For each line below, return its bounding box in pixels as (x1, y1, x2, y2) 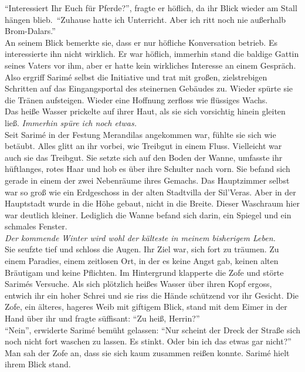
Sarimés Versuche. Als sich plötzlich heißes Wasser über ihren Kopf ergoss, (5, 278, 272, 290)
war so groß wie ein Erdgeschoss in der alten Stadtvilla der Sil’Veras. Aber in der (5, 185, 296, 198)
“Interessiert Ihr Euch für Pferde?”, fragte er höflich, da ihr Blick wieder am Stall (5, 2, 297, 13)
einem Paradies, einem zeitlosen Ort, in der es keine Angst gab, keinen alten (5, 255, 279, 267)
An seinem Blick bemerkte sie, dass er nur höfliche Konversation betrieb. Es (5, 36, 277, 48)
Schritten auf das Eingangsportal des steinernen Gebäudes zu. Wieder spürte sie (5, 82, 293, 94)
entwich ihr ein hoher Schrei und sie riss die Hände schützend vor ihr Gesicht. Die (5, 289, 299, 301)
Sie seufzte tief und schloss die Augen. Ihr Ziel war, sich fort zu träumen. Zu (5, 243, 279, 255)
